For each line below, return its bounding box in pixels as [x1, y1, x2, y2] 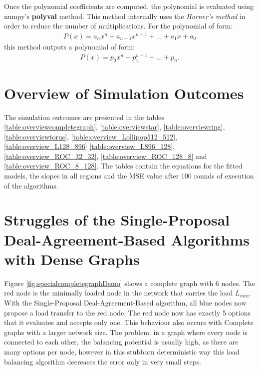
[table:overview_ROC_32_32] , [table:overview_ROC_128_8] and [4, 150, 207, 161]
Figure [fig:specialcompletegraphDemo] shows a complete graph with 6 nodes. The [4, 277, 255, 288]
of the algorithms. [4, 180, 58, 190]
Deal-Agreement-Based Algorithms [4, 229, 250, 249]
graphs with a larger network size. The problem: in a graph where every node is [4, 326, 248, 337]
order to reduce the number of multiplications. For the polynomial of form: [4, 20, 233, 31]
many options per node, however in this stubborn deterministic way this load [4, 346, 240, 356]
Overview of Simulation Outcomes [4, 82, 244, 103]
